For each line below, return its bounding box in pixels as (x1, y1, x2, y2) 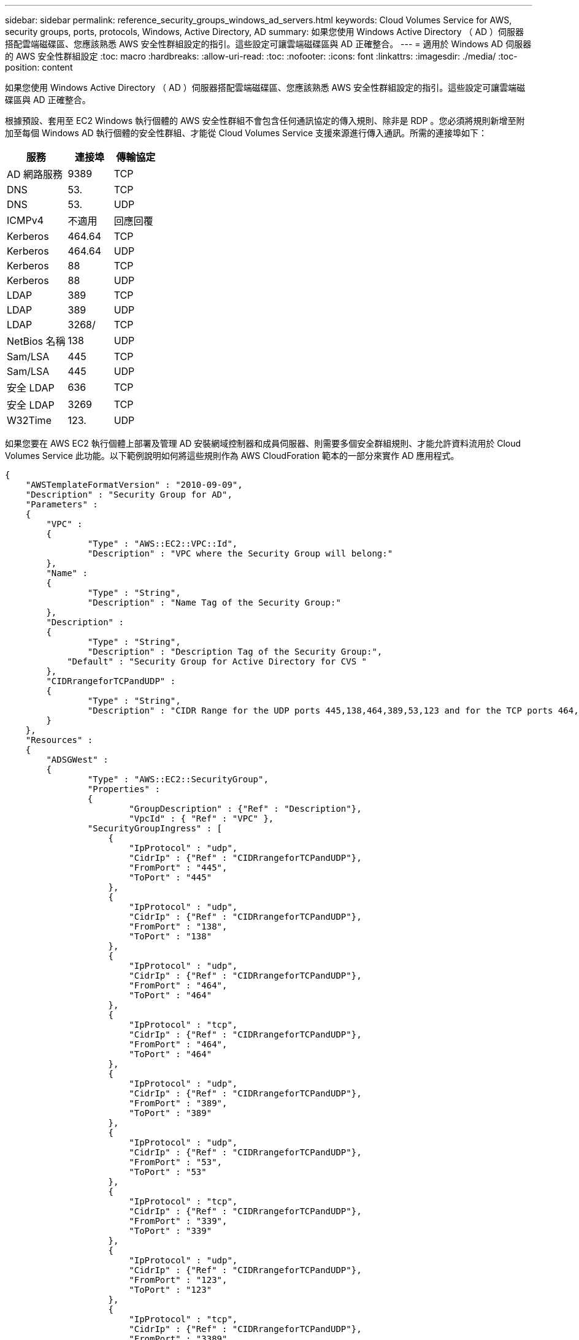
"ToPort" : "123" (129, 1285, 212, 1295)
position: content (5, 62, 73, 72)
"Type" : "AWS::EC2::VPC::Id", (87, 539, 238, 549)
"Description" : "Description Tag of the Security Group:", (87, 647, 383, 657)
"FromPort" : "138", (129, 922, 228, 931)
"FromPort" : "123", (129, 1275, 228, 1285)
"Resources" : (25, 735, 93, 745)
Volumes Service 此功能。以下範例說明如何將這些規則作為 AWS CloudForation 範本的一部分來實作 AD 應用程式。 (5, 450, 459, 461)
